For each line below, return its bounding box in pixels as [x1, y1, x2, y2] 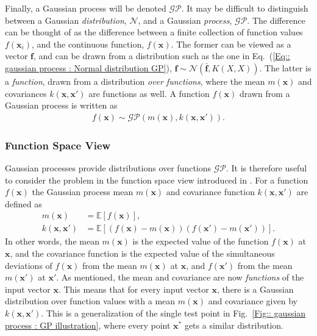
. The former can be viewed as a [171, 37, 291, 50]
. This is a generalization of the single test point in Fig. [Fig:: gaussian [41, 307, 306, 319]
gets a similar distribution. [184, 318, 284, 331]
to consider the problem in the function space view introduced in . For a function [5, 173, 308, 186]
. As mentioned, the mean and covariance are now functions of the [56, 271, 304, 284]
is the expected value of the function [132, 235, 269, 248]
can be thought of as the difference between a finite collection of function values [5, 26, 303, 38]
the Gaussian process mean [32, 185, 134, 198]
